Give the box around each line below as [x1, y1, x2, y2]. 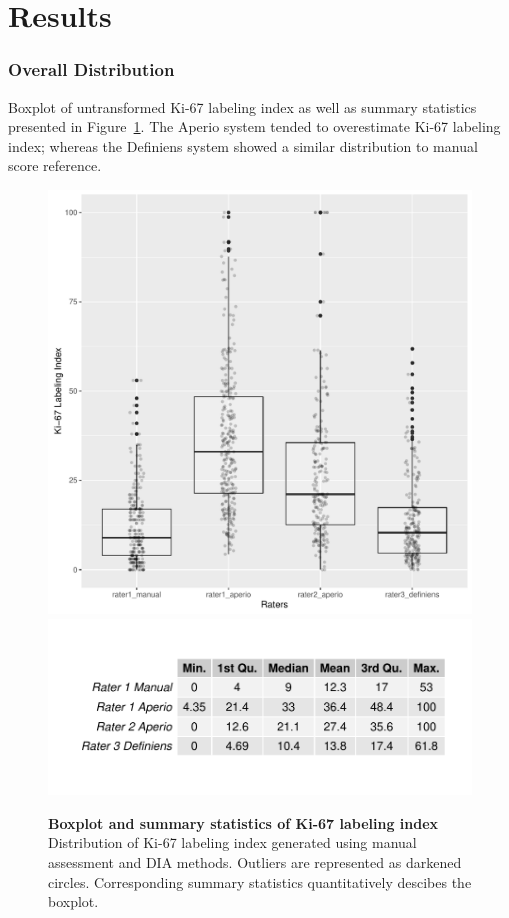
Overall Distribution [8, 57, 175, 82]
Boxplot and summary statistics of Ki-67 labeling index [48, 812, 439, 833]
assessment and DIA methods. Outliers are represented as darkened [48, 852, 462, 872]
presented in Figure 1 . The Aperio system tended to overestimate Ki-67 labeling [8, 116, 501, 137]
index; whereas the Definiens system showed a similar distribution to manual [8, 135, 478, 156]
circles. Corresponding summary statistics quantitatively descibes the [48, 871, 472, 892]
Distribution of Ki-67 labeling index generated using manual [48, 832, 417, 853]
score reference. [8, 155, 102, 176]
